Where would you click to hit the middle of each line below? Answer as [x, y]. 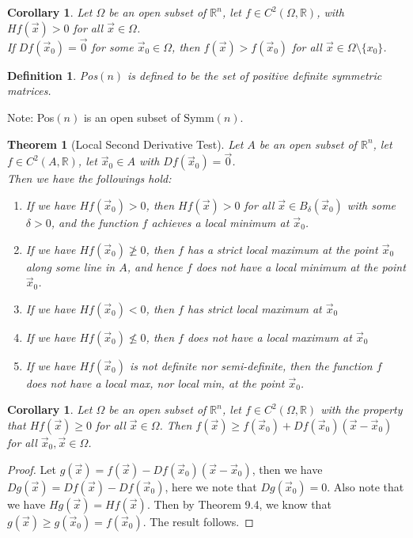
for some [112, 46]
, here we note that [211, 486]
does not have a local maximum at [269, 337]
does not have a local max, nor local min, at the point [155, 383]
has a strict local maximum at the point [282, 249]
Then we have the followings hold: [89, 178]
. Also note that [366, 486]
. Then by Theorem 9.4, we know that [239, 504]
